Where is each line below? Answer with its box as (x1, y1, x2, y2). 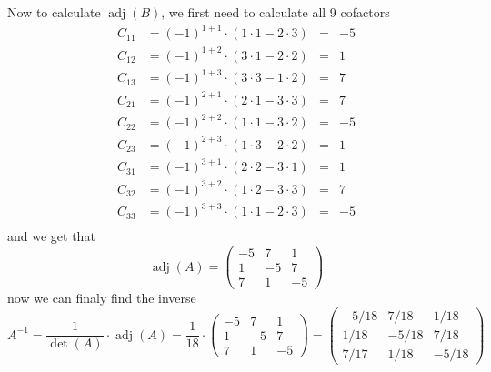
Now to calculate (7, 3, 101, 21)
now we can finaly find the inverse (7, 288, 196, 307)
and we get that (7, 226, 95, 246)
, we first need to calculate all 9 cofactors (161, 3, 390, 21)
